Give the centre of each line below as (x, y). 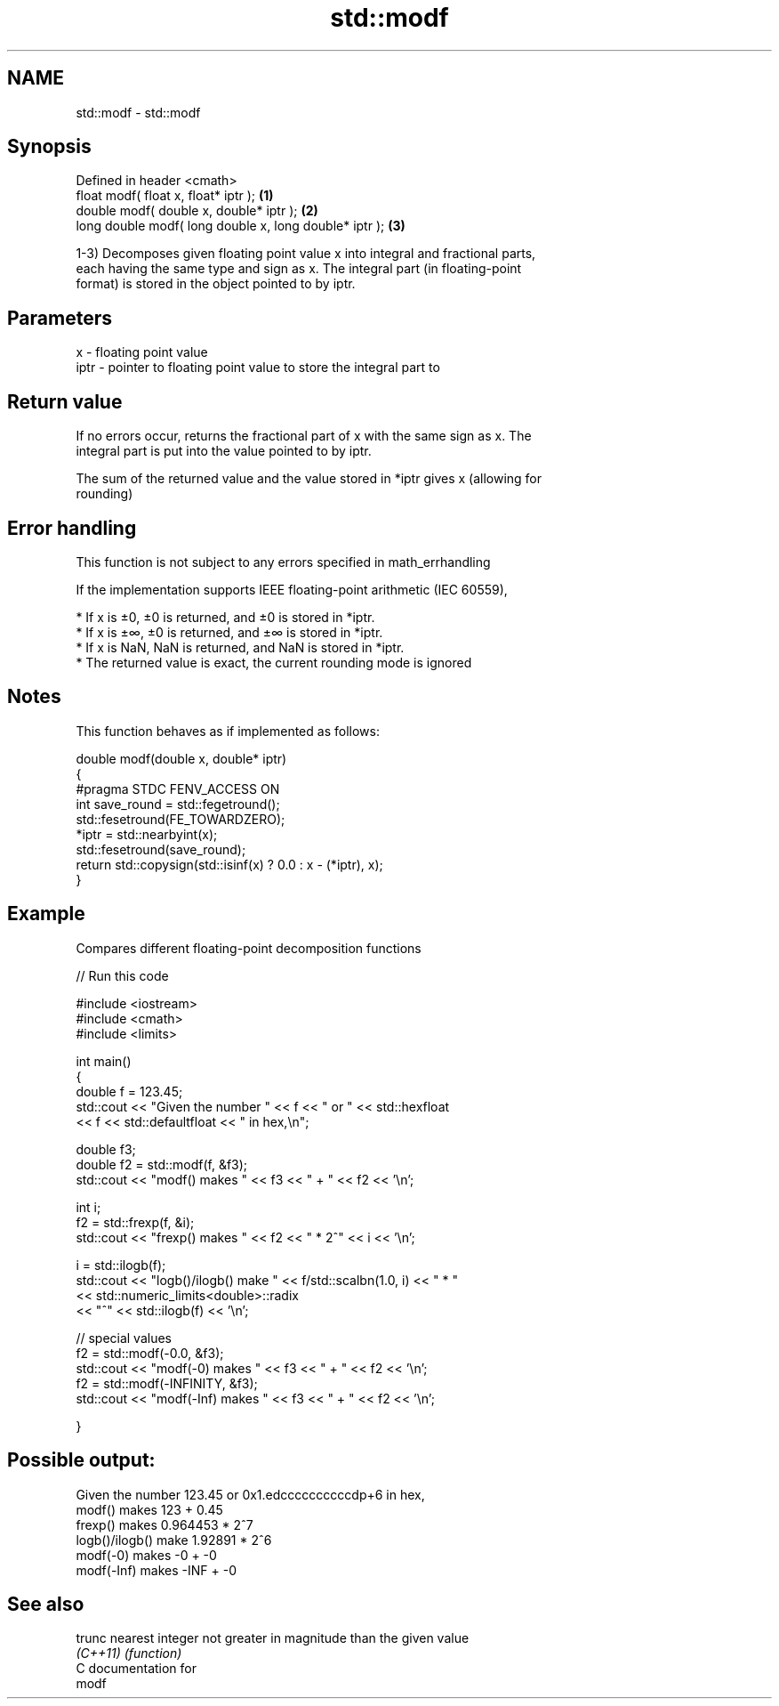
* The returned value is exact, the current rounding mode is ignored (274, 662)
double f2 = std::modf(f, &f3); (162, 1164)
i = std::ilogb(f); (121, 1265)
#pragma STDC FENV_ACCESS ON (178, 788)
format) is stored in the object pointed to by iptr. (216, 284)
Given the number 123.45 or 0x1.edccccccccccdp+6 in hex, (250, 1494)
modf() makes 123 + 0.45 (149, 1509)
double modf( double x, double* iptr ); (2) (197, 211)
